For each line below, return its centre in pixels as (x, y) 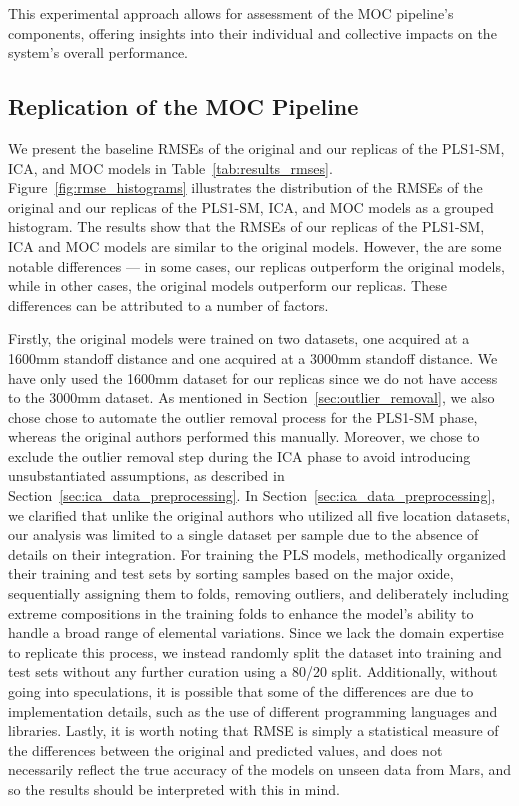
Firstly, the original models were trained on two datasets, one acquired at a (239, 338)
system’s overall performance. (98, 52)
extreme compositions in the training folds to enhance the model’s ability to (241, 612)
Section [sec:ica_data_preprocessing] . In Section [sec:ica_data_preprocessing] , (252, 495)
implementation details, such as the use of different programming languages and (253, 710)
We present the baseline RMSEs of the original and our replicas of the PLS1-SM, (256, 147)
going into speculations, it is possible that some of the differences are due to (241, 691)
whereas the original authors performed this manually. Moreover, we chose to (244, 436)
